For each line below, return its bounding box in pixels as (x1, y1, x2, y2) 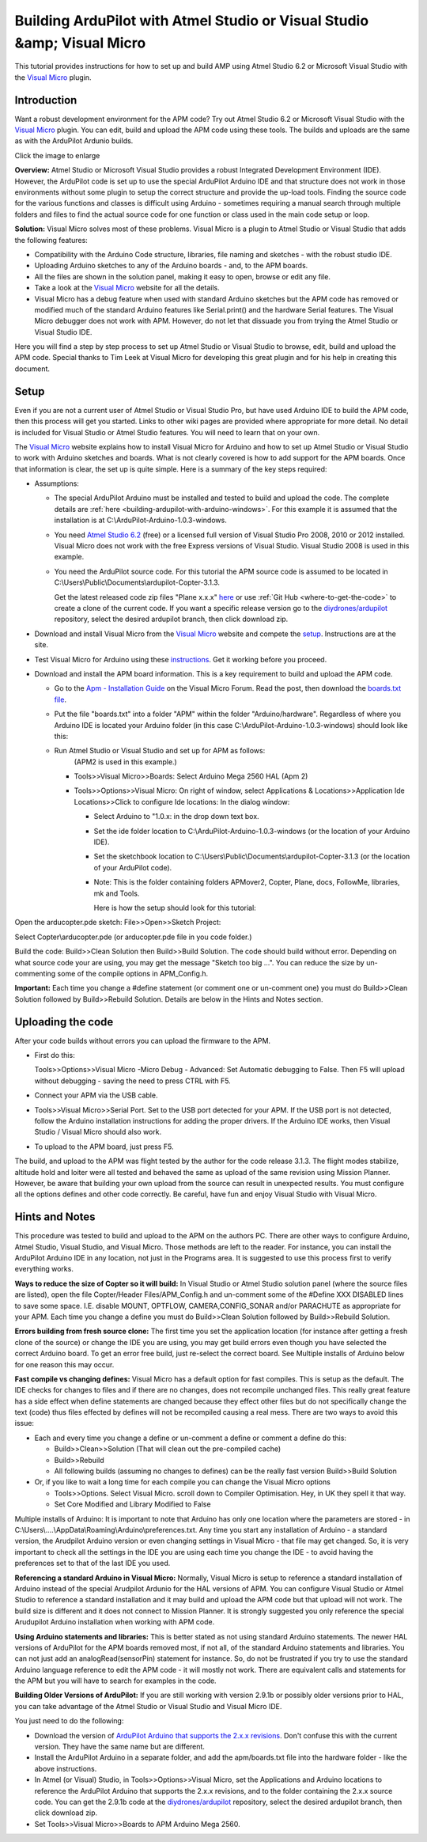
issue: (14, 1419, 35, 1428)
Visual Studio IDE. (34, 327, 93, 336)
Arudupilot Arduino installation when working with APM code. (14, 1617, 215, 1627)
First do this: (34, 1051, 75, 1060)
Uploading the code (14, 1015, 114, 1029)
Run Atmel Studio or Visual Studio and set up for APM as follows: (54, 746, 266, 756)
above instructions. (34, 1764, 97, 1773)
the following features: (14, 235, 89, 244)
